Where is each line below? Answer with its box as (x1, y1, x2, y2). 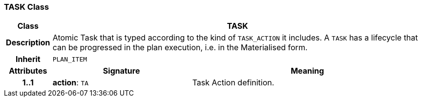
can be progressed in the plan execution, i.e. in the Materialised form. (52, 42, 308, 53)
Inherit (15, 54, 41, 64)
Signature (103, 66, 140, 76)
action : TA (52, 78, 89, 88)
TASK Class (4, 2, 49, 12)
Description (6, 38, 50, 48)
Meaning (291, 66, 324, 76)
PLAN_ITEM (52, 55, 87, 63)
